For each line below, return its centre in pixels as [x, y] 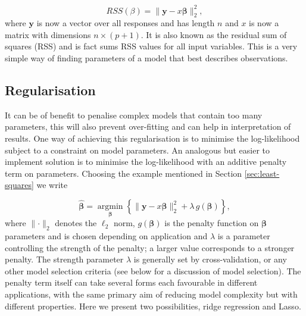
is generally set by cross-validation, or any [210, 259]
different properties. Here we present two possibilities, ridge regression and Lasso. [153, 306]
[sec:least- [262, 173]
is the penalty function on [212, 223]
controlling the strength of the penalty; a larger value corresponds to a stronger [150, 247]
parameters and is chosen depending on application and [106, 236]
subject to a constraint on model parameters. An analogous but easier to [138, 150]
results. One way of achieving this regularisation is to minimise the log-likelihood [152, 138]
